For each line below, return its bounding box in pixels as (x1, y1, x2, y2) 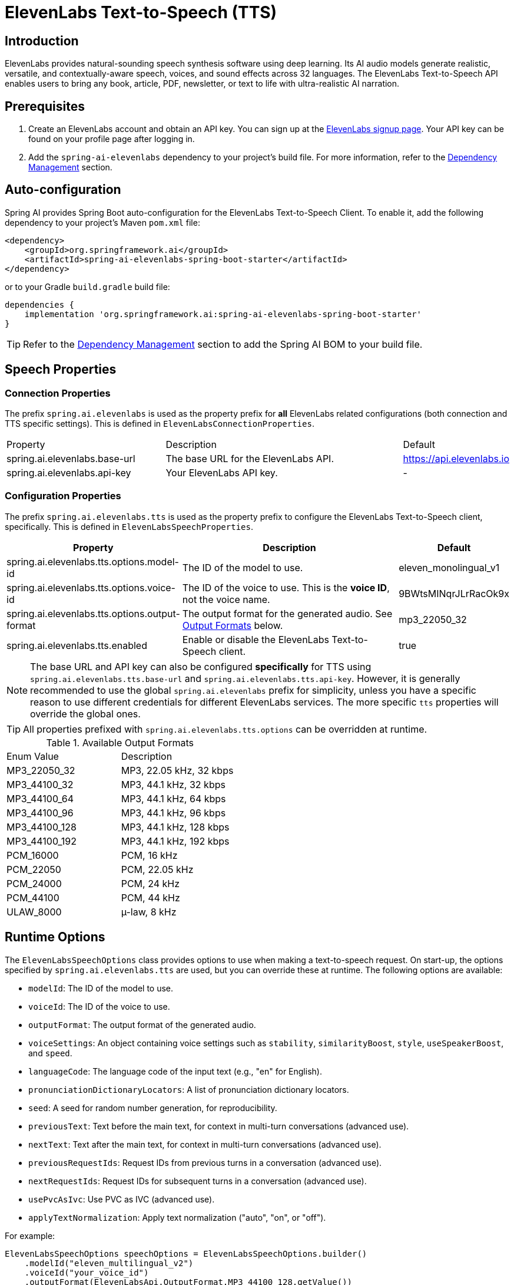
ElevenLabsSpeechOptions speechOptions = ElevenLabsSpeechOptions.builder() (5, 1248, 367, 1258)
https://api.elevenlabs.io (403, 453, 509, 465)
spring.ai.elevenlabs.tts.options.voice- (6, 581, 175, 594)
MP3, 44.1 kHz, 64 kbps (121, 792, 226, 805)
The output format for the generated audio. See (182, 607, 393, 620)
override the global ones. (30, 707, 141, 720)
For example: (5, 1230, 55, 1241)
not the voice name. (182, 593, 270, 605)
